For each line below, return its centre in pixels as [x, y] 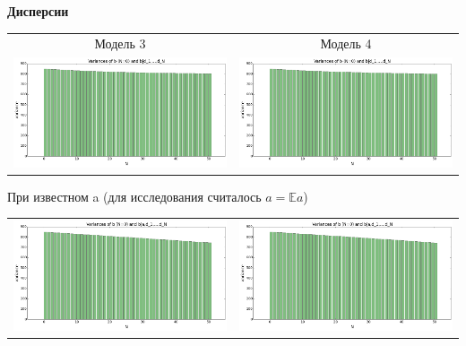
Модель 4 [346, 43]
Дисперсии [38, 11]
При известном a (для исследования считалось [134, 196]
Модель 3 [120, 43]
